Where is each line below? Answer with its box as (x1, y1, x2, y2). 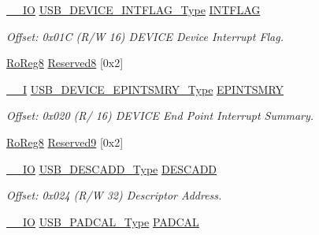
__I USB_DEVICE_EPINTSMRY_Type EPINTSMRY (6, 80, 284, 97)
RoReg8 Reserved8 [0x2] (6, 54, 124, 71)
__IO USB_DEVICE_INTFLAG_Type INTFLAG (6, 2, 261, 17)
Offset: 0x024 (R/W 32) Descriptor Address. (6, 187, 222, 203)
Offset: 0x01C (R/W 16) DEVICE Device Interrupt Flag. (6, 28, 284, 44)
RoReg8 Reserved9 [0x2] (6, 133, 124, 150)
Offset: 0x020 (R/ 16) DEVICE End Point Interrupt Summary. (6, 107, 314, 124)
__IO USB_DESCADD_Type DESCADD (6, 160, 217, 177)
